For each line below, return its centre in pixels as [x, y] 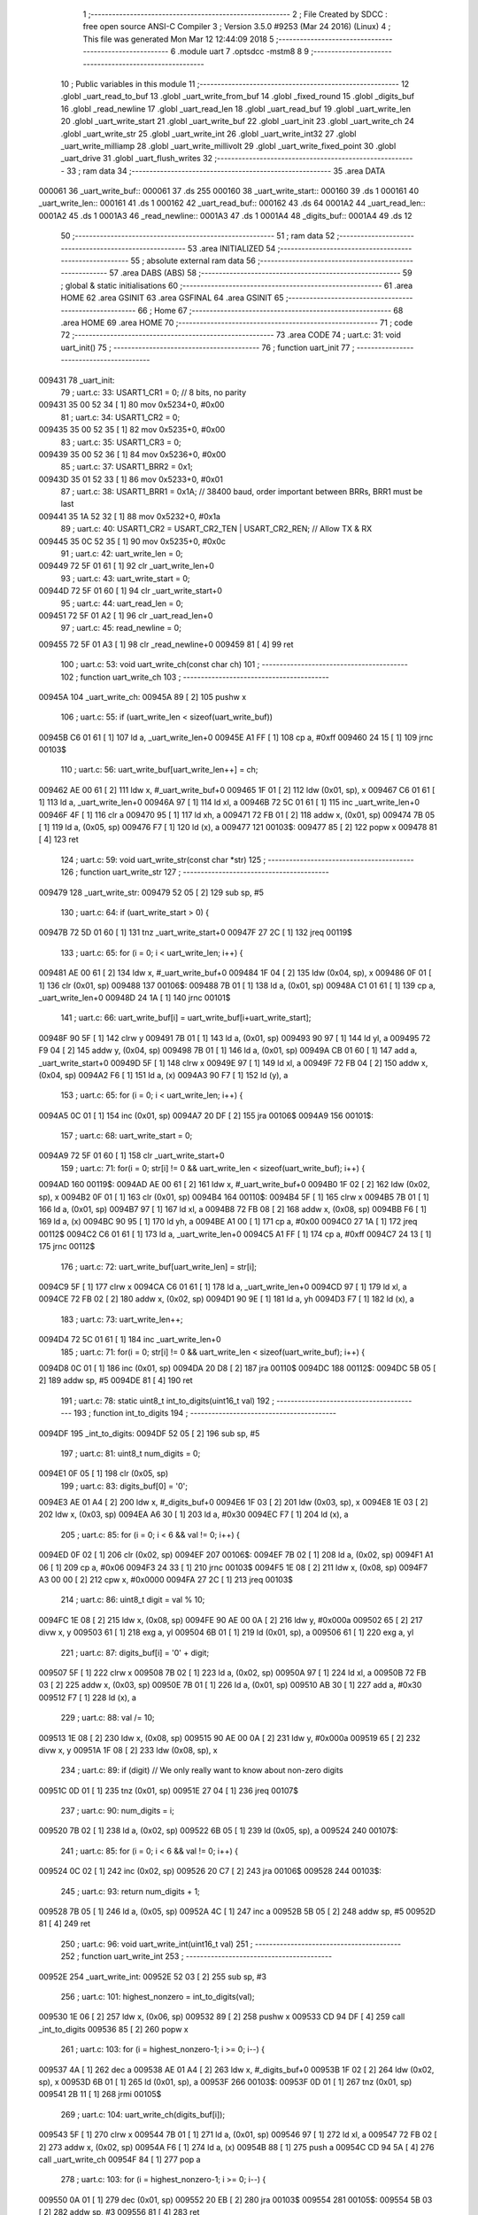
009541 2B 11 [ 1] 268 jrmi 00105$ [100, 2095]
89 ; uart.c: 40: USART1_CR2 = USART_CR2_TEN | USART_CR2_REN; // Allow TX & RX [216, 529]
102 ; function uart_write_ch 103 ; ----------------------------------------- [195, 677]
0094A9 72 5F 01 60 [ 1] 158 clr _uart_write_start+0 [131, 1155]
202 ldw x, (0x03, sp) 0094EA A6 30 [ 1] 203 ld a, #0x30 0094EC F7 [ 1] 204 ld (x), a [193, 1514]
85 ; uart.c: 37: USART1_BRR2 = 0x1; [127, 467]
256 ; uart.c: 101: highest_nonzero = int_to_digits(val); [158, 1997]
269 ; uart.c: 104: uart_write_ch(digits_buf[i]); [143, 2114]
